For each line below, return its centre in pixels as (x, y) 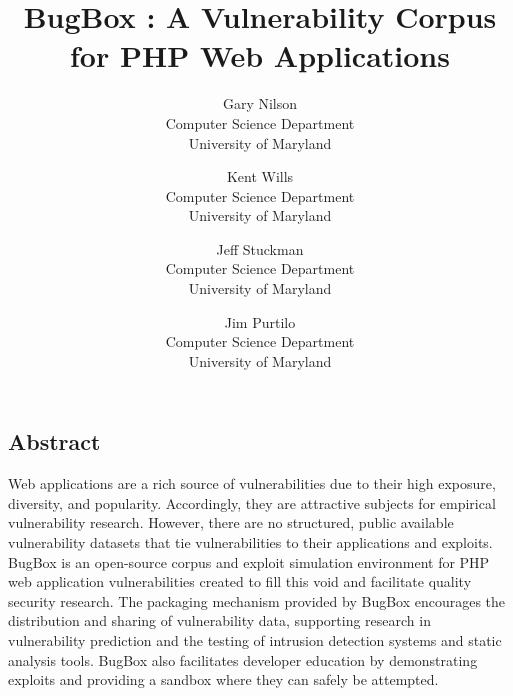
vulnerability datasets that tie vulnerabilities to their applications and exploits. (250, 542)
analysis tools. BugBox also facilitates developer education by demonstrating (243, 659)
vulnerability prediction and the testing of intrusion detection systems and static (255, 640)
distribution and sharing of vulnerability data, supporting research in (219, 620)
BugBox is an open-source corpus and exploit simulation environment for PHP (249, 561)
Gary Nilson (260, 103)
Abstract (54, 441)
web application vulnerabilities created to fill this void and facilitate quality (240, 581)
